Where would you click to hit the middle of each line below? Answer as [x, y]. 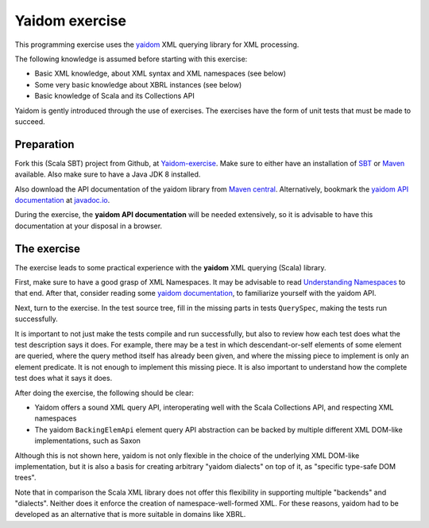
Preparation [44, 144]
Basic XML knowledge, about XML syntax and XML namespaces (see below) [160, 74]
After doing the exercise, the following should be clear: [104, 393]
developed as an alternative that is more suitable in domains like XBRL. [130, 514]
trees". [25, 478]
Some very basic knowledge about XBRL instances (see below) [138, 84]
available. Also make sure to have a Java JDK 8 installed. [108, 174]
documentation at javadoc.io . [62, 200]
